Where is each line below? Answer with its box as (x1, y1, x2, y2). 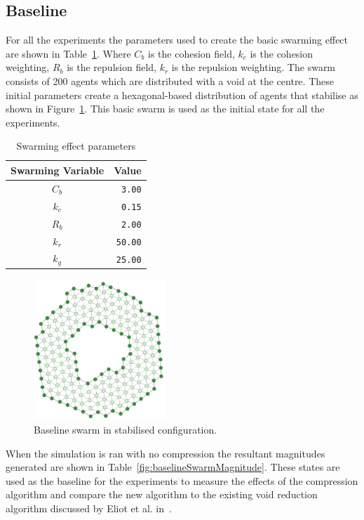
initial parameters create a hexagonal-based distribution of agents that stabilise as (6, 87, 358, 102)
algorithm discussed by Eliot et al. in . (6, 501, 172, 516)
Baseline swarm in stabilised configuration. (34, 422, 217, 437)
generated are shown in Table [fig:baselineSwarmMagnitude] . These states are (6, 460, 340, 474)
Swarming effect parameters (16, 138, 136, 153)
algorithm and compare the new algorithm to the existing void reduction (6, 487, 318, 502)
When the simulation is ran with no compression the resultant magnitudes (6, 446, 325, 460)
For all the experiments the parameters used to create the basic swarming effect (6, 32, 349, 47)
